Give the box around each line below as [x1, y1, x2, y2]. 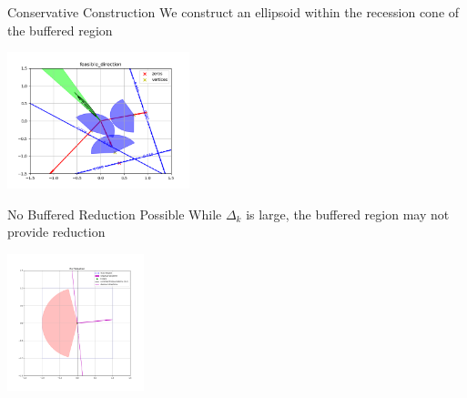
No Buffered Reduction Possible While [7, 204, 222, 223]
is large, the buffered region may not [246, 204, 450, 223]
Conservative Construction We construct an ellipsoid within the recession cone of [7, 3, 460, 21]
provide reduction [7, 222, 106, 241]
